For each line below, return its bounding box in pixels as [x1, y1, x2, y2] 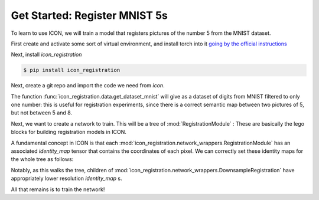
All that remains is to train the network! [11, 186, 105, 193]
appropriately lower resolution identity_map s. [11, 175, 122, 182]
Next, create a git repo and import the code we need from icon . [11, 82, 165, 89]
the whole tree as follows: [11, 156, 74, 163]
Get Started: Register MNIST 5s [11, 9, 168, 22]
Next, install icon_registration [11, 51, 82, 58]
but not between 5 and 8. [11, 109, 73, 116]
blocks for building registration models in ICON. [11, 129, 126, 136]
